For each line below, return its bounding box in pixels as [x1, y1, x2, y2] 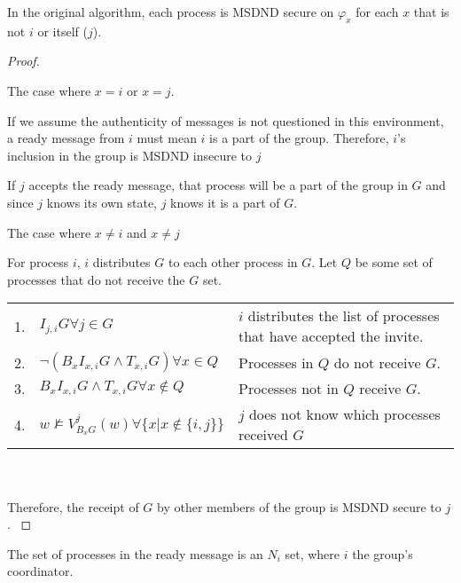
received [238, 424, 289, 445]
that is [413, 3, 449, 20]
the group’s [352, 544, 413, 563]
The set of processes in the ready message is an [7, 544, 263, 563]
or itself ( [37, 21, 88, 40]
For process [7, 253, 69, 272]
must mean [137, 129, 197, 147]
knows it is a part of [170, 193, 280, 211]
